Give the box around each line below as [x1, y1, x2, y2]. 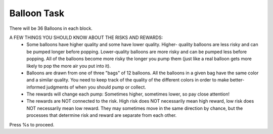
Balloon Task [9, 8, 65, 19]
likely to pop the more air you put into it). [26, 63, 111, 69]
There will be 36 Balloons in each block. [9, 25, 93, 31]
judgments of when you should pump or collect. [46, 84, 146, 90]
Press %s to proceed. [9, 121, 55, 127]
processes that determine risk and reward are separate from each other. [26, 112, 177, 118]
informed [26, 84, 45, 90]
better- [230, 77, 245, 83]
